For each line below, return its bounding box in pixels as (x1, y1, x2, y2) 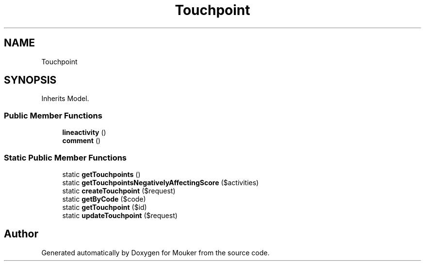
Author (4, 228, 38, 240)
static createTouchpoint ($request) (62, 186, 176, 195)
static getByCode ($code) (62, 194, 146, 203)
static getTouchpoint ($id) (62, 203, 147, 211)
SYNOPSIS (4, 74, 57, 87)
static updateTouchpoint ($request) (62, 211, 178, 220)
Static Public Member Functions (4, 152, 127, 162)
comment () (62, 136, 101, 145)
